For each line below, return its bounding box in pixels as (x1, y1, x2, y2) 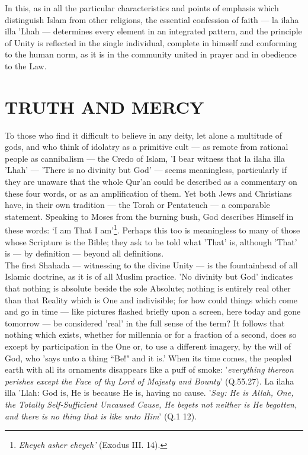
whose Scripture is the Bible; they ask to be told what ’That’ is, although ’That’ (5, 235, 297, 248)
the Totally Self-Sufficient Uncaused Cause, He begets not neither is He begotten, (5, 398, 297, 410)
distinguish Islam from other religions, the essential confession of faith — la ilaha (5, 13, 299, 25)
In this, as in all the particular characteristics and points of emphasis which (5, 2, 279, 14)
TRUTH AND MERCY (5, 94, 204, 118)
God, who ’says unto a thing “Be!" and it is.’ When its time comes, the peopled (5, 351, 292, 364)
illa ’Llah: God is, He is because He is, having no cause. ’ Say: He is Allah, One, (5, 386, 294, 399)
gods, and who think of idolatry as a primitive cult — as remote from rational (5, 140, 288, 153)
